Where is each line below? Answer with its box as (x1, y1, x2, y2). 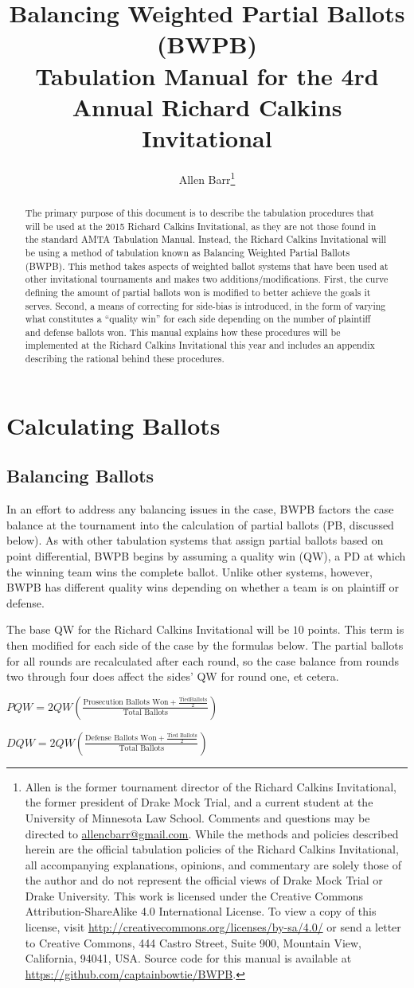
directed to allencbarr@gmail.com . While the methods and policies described (25, 825, 399, 842)
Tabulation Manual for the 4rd (35, 59, 379, 92)
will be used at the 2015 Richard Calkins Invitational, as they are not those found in (25, 219, 377, 232)
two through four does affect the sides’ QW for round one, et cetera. (6, 668, 339, 685)
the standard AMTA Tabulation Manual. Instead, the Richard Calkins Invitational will (25, 232, 387, 246)
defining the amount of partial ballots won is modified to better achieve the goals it (25, 285, 371, 299)
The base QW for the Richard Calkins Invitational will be (6, 621, 290, 638)
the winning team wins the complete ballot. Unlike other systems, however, (6, 563, 373, 580)
